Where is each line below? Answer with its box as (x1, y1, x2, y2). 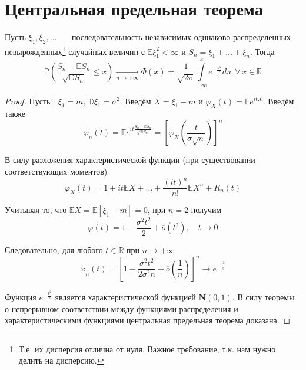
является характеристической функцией (55, 291, 196, 303)
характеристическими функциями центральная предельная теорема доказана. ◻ (5, 314, 291, 326)
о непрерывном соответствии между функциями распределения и (5, 302, 238, 315)
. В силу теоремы (232, 291, 295, 303)
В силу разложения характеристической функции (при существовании (5, 153, 255, 166)
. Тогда (250, 45, 275, 57)
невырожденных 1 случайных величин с (5, 43, 145, 57)
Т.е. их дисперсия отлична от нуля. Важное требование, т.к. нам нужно (18, 342, 276, 355)
